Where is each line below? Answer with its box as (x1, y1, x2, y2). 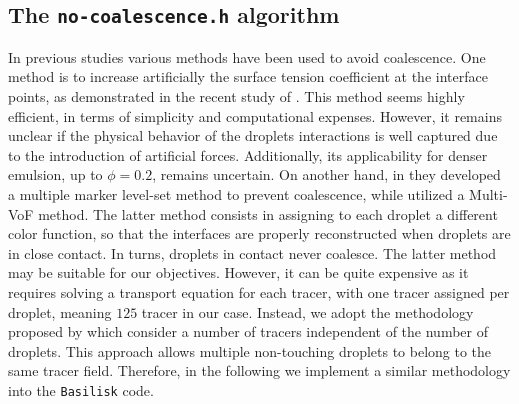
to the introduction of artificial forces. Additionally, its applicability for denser (8, 144, 488, 165)
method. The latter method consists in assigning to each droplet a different (38, 203, 498, 224)
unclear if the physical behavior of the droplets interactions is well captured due (8, 125, 498, 146)
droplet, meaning (8, 301, 112, 322)
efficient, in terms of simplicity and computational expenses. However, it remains (8, 105, 502, 126)
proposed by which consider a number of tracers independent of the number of (8, 321, 488, 342)
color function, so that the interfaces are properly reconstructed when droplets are (8, 223, 511, 244)
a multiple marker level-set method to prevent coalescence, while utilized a (8, 183, 465, 204)
